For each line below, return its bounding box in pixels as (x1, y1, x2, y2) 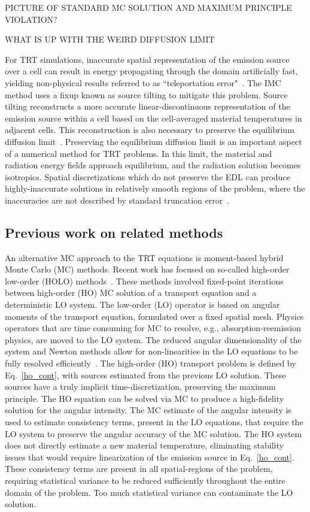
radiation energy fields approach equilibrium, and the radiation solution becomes (5, 159, 301, 171)
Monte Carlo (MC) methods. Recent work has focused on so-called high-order (5, 263, 290, 275)
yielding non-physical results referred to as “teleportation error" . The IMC (5, 76, 281, 89)
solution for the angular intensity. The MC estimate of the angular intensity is (5, 404, 291, 416)
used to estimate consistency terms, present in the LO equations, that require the (5, 416, 303, 428)
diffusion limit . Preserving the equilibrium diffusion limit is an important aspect (5, 135, 302, 147)
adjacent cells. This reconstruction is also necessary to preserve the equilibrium (5, 123, 294, 136)
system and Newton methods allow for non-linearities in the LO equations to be (5, 345, 298, 358)
